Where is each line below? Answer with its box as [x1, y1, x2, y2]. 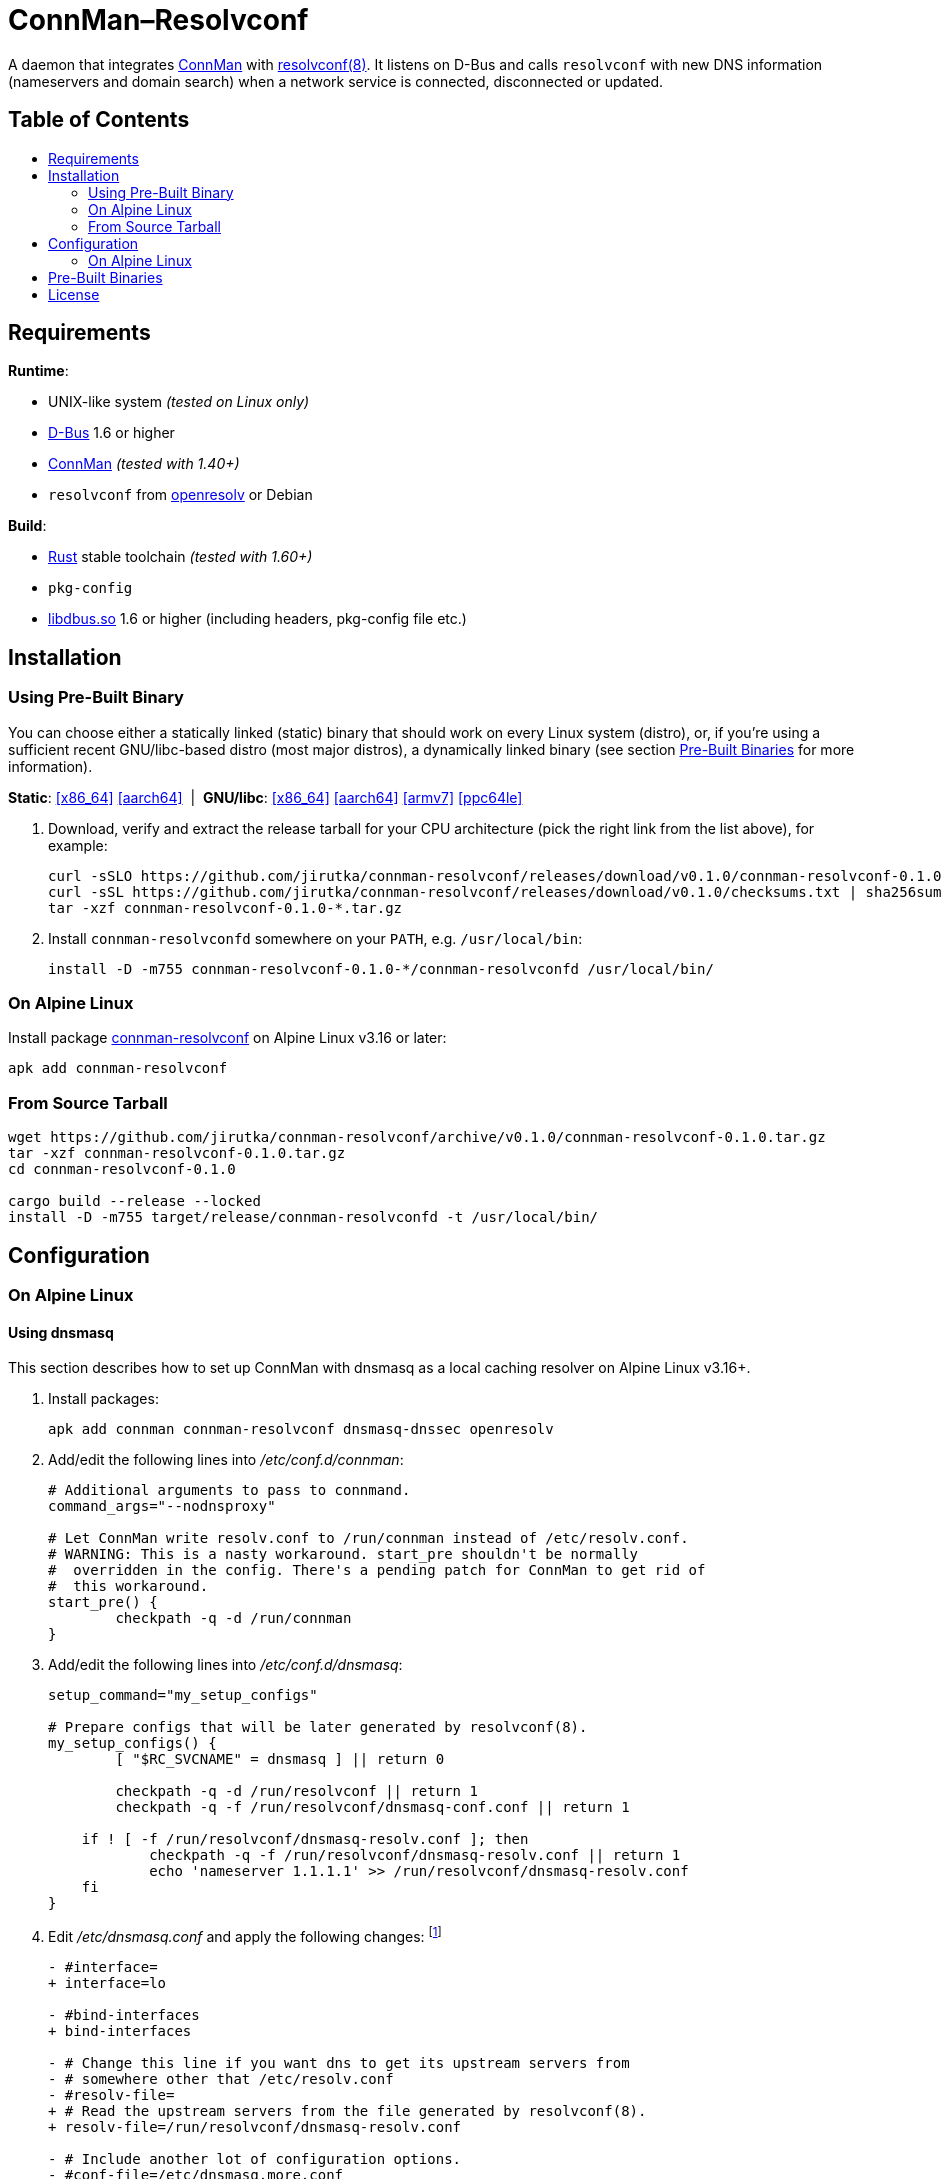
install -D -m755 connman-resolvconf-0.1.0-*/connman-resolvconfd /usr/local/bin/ [48, 960, 714, 977]
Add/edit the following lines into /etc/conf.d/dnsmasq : [48, 1656, 403, 1674]
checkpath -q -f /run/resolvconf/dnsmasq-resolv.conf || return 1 [149, 1847, 681, 1864]
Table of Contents [8, 107, 190, 133]
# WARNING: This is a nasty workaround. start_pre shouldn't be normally [48, 1546, 639, 1563]
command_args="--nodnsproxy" [48, 1498, 276, 1515]
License [48, 285, 100, 303]
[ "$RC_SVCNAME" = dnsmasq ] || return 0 [115, 1751, 445, 1768]
